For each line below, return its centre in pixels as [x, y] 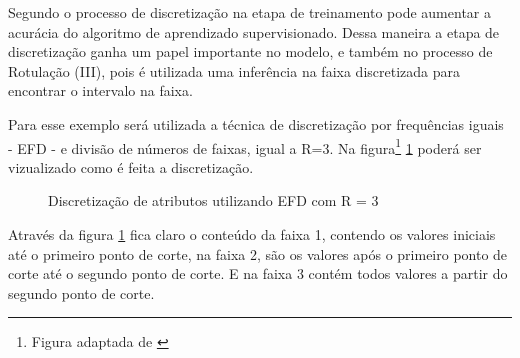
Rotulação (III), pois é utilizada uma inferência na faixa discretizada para [234, 70]
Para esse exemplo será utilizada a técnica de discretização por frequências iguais [256, 123]
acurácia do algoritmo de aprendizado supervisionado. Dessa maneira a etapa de [254, 31]
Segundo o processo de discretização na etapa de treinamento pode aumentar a [249, 12]
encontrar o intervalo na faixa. [100, 90]
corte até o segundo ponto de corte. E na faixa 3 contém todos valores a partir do [258, 273]
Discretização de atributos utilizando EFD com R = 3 [213, 200]
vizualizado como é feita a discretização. [131, 166]
